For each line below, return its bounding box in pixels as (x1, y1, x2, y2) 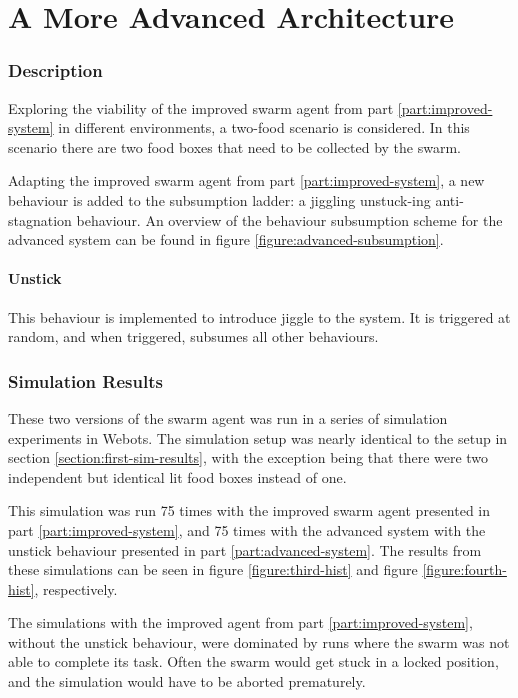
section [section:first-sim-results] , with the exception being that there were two (8, 447, 489, 468)
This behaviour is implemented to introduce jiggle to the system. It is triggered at (8, 306, 511, 327)
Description (8, 58, 103, 83)
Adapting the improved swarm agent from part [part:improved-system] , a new (8, 170, 485, 191)
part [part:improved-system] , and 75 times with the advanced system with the (8, 519, 486, 540)
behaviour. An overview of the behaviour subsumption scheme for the (76, 209, 503, 230)
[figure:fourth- (422, 559, 507, 580)
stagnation (8, 209, 72, 230)
